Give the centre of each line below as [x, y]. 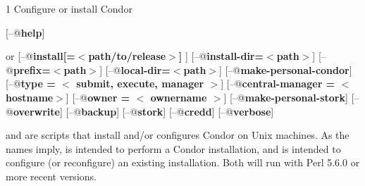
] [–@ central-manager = [278, 83]
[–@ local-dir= [138, 69]
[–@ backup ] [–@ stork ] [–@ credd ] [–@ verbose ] [170, 111]
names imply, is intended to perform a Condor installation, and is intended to [173, 148]
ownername [179, 97]
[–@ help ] [25, 32]
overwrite [36, 111]
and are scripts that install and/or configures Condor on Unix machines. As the [178, 135]
